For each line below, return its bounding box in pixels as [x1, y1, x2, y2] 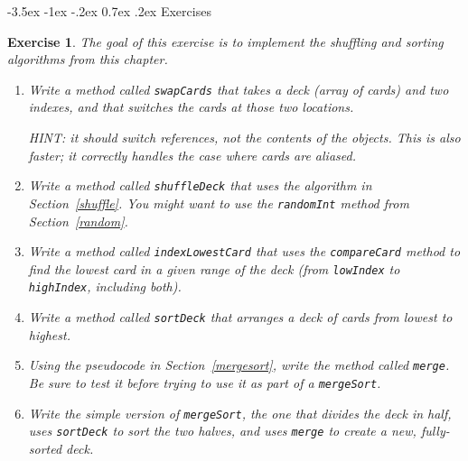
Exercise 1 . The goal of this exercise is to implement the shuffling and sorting [7, 32, 444, 51]
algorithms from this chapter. [7, 50, 168, 69]
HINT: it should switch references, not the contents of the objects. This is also [28, 128, 461, 147]
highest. [28, 325, 70, 344]
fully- [420, 421, 450, 440]
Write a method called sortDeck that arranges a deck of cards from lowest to [28, 308, 453, 327]
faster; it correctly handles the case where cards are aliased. [28, 145, 356, 164]
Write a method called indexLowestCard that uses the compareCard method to [28, 242, 461, 261]
